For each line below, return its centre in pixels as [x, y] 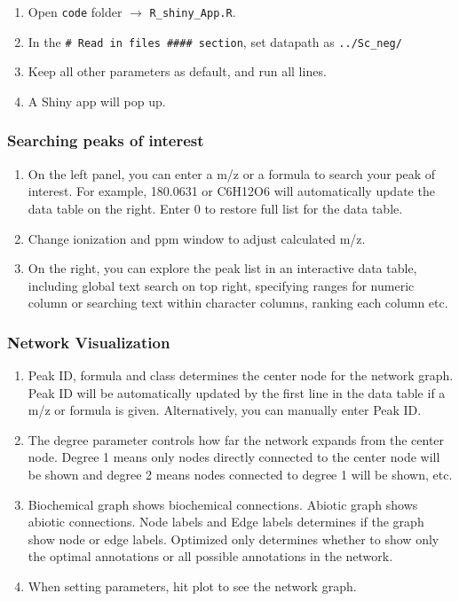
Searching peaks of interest [106, 140]
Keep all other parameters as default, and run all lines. [177, 71]
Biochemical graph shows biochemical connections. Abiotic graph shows [223, 504]
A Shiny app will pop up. [97, 101]
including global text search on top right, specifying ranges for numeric [221, 285]
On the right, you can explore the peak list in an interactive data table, [222, 268]
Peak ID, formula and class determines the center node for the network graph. [241, 375]
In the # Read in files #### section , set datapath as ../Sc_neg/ [215, 41]
